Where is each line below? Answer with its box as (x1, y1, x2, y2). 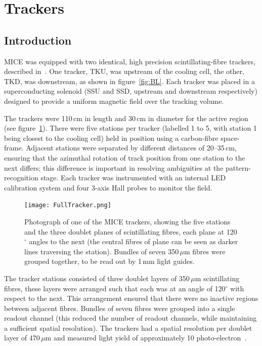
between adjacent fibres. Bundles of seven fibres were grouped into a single (4, 302, 235, 313)
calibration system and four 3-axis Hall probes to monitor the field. (4, 182, 212, 193)
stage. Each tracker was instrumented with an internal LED (40, 172, 226, 183)
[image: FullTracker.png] (24, 202, 111, 209)
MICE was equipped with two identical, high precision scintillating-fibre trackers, (4, 56, 255, 66)
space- (221, 132, 240, 143)
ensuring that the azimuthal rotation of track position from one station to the (4, 152, 245, 163)
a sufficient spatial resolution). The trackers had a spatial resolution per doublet (4, 322, 252, 333)
